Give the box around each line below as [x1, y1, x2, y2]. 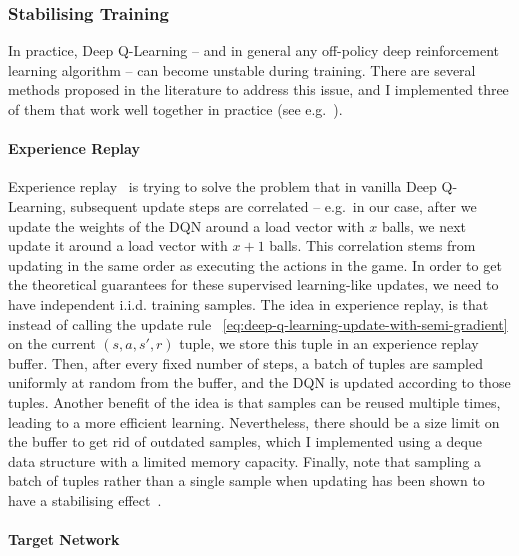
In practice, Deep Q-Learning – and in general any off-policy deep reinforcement [8, 40, 499, 61]
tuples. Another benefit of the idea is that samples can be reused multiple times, [8, 391, 501, 412]
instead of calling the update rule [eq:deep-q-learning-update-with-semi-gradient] [8, 313, 508, 334]
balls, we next [381, 215, 466, 236]
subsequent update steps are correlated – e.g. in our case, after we [70, 195, 477, 216]
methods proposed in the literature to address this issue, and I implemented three [8, 79, 509, 100]
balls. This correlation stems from [269, 235, 476, 256]
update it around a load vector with [8, 235, 228, 256]
